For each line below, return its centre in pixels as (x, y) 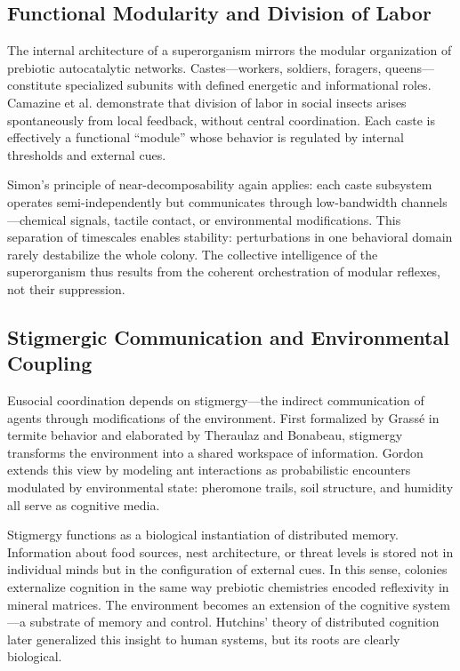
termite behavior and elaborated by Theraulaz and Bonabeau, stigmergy (205, 435)
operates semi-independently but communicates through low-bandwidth (202, 201)
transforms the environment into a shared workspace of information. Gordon (215, 452)
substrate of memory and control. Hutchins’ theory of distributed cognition (234, 622)
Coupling (50, 363)
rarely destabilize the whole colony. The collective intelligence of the (193, 254)
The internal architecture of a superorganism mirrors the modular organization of (230, 50)
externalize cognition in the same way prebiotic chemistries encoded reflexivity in (228, 587)
